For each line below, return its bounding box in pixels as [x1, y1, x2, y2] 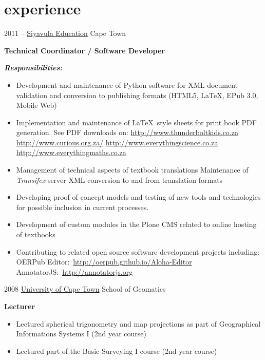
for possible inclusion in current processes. [16, 201, 149, 212]
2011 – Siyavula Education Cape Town [4, 28, 126, 39]
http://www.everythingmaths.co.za [16, 147, 126, 158]
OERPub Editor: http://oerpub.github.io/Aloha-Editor [16, 256, 192, 267]
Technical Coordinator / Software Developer [4, 45, 165, 55]
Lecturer [4, 301, 35, 311]
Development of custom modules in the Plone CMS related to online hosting [16, 219, 257, 230]
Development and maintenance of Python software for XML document [16, 79, 238, 90]
